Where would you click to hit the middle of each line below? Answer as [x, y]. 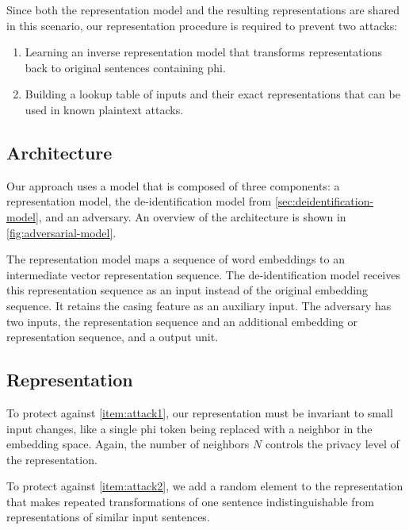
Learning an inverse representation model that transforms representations [203, 52]
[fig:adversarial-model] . [61, 232]
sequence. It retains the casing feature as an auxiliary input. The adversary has [199, 305]
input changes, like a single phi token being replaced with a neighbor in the [189, 428]
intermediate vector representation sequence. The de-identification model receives [203, 274]
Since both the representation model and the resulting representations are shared [203, 10]
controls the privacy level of [332, 444]
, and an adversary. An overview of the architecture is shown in [192, 216]
